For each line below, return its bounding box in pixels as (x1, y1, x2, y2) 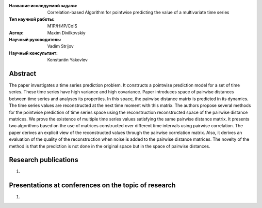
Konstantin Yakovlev (47, 57, 88, 63)
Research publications (9, 156, 79, 164)
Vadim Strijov (47, 44, 74, 49)
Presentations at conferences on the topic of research (9, 181, 176, 190)
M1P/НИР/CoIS (47, 23, 78, 29)
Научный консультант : (9, 50, 58, 56)
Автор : (9, 30, 24, 36)
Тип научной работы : (9, 16, 55, 22)
